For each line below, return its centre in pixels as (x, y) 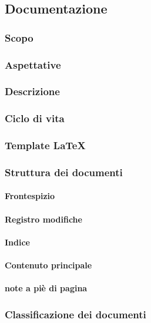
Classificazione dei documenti (75, 314)
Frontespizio (30, 196)
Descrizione (32, 91)
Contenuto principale (48, 265)
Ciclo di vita (35, 118)
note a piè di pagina (46, 288)
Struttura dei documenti (64, 172)
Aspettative (33, 64)
